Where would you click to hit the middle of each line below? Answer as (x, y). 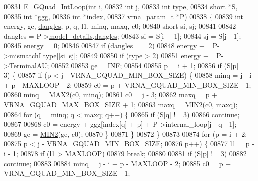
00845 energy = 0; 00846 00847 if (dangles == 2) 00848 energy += (107, 46)
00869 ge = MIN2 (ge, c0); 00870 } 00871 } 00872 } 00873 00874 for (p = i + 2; (126, 133)
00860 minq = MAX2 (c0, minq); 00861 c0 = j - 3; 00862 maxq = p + (111, 94)
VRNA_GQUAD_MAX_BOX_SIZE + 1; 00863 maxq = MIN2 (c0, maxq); (121, 104)
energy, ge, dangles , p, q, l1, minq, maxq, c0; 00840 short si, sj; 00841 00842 (120, 26)
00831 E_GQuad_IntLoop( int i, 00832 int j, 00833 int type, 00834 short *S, (121, 6)
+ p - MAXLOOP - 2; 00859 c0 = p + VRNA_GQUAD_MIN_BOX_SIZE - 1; (128, 85)
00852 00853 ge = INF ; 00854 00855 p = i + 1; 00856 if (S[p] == (151, 65)
